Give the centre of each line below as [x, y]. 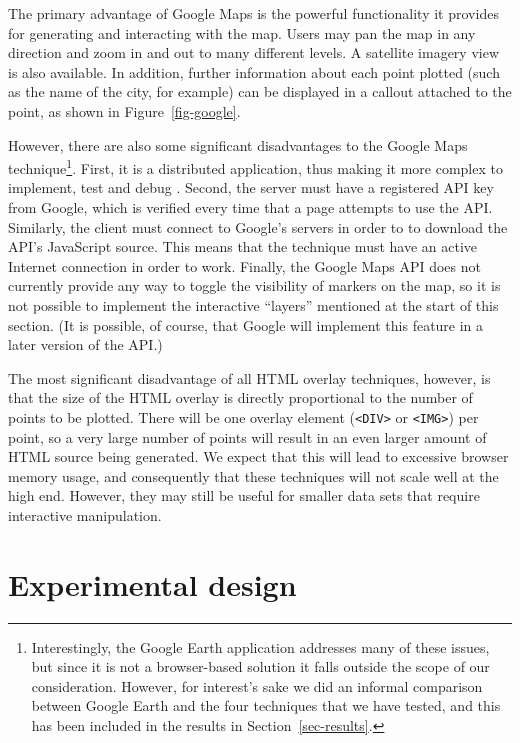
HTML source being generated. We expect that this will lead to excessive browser [258, 456]
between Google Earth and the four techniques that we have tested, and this [266, 705]
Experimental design [152, 583]
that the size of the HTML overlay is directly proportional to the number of [240, 397]
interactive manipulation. [85, 514]
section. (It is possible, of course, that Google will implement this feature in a [246, 324]
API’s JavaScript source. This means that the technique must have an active [243, 246]
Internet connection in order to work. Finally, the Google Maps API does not [244, 265]
